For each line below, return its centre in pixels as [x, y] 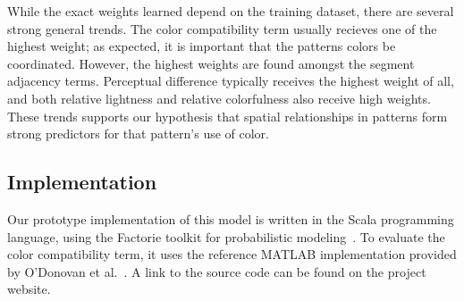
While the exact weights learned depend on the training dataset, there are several [231, 11]
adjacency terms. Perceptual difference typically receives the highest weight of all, [231, 81]
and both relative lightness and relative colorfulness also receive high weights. [219, 98]
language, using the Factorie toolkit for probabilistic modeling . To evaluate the [226, 236]
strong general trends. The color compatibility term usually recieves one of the [222, 28]
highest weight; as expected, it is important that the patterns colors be [202, 46]
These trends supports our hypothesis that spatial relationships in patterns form [228, 116]
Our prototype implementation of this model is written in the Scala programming [231, 218]
